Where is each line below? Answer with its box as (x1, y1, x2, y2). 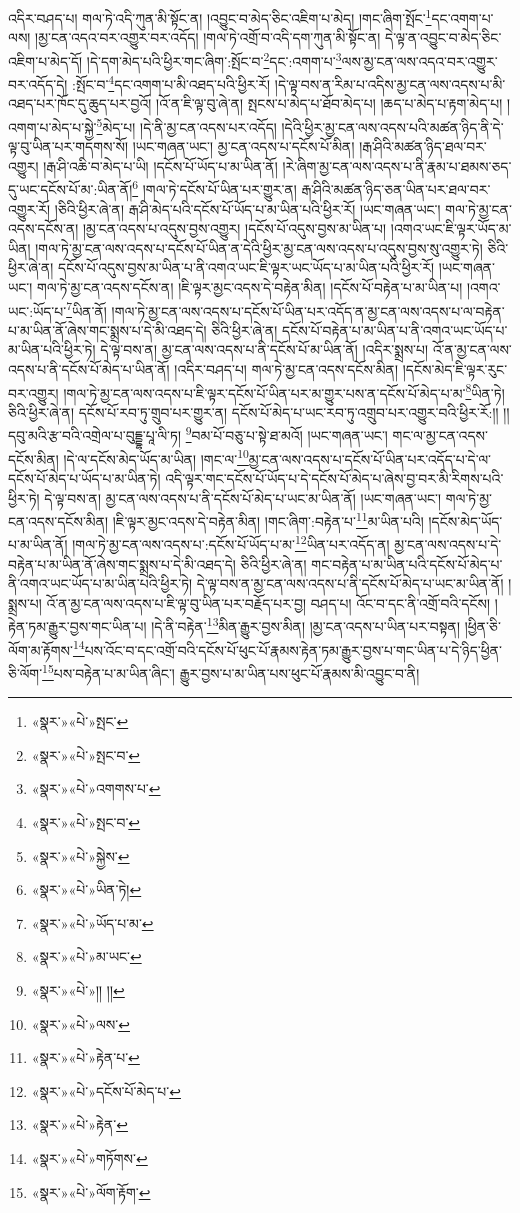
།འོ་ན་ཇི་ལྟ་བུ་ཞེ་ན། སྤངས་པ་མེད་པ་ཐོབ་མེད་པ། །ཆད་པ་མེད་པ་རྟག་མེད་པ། (156, 93, 503, 114)
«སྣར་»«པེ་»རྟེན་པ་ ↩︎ (31, 1047, 140, 1068)
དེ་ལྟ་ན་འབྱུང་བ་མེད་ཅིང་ (385, 27, 502, 48)
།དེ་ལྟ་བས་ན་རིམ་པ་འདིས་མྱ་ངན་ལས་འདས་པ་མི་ (274, 73, 506, 94)
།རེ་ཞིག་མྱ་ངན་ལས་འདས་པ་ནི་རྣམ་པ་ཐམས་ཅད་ (282, 155, 512, 176)
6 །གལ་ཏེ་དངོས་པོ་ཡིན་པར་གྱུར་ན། (132, 176, 297, 200)
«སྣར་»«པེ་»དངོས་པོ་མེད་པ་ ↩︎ (31, 1080, 181, 1101)
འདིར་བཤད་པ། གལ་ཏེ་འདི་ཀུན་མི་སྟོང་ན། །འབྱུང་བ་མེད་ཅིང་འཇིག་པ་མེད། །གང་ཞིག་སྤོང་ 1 (8, 5, 432, 28)
